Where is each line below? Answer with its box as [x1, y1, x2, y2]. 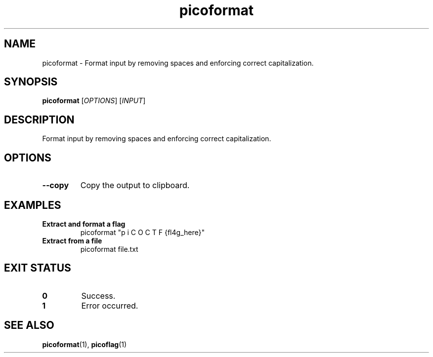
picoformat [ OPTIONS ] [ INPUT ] [42, 96, 146, 105]
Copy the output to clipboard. [80, 180, 190, 191]
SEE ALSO [4, 319, 54, 332]
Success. [81, 290, 116, 301]
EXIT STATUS [4, 262, 71, 275]
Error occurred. [81, 300, 138, 311]
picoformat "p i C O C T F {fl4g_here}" [80, 228, 205, 237]
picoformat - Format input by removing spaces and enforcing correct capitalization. [42, 58, 314, 67]
